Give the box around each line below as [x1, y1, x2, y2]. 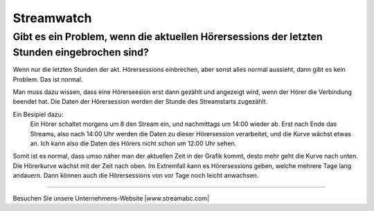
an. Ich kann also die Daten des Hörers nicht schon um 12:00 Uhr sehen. [30, 139, 237, 147]
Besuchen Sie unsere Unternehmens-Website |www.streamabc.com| [12, 194, 210, 202]
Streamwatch [12, 10, 92, 26]
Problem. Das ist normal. [12, 75, 83, 83]
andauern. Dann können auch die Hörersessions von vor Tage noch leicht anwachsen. [12, 172, 259, 180]
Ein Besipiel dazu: [12, 110, 64, 118]
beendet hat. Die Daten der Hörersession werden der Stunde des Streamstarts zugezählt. [12, 98, 268, 106]
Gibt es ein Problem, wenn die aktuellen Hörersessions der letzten [12, 30, 323, 43]
